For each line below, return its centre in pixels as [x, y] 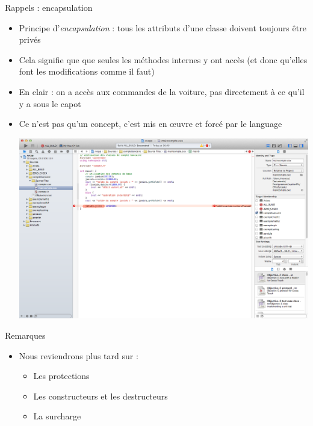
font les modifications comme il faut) [87, 71]
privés [30, 39]
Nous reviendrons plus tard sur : [79, 355]
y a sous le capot [50, 103]
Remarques [25, 335]
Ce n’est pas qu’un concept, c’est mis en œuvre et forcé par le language [150, 124]
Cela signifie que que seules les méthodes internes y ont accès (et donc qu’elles [163, 59]
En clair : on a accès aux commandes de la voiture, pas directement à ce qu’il [162, 91]
